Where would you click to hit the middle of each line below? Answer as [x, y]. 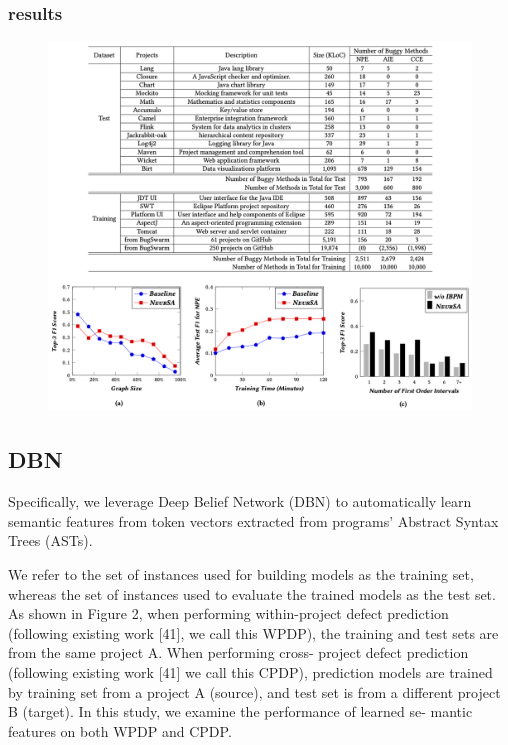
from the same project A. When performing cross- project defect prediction [238, 652]
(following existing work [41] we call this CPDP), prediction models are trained [250, 671]
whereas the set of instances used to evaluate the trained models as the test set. [252, 593]
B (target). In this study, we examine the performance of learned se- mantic [240, 711]
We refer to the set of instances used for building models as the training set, [241, 573]
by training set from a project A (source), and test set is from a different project [254, 691]
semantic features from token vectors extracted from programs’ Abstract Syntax [253, 520]
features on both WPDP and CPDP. [120, 730]
